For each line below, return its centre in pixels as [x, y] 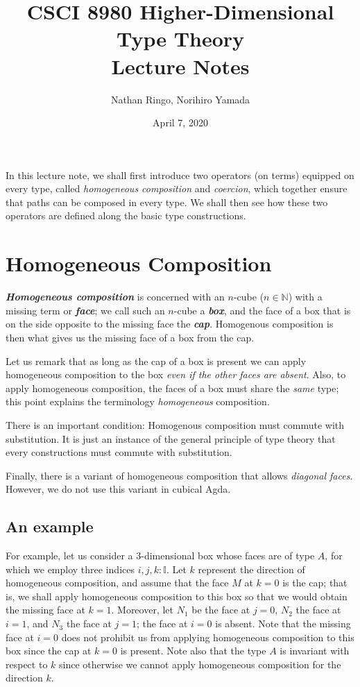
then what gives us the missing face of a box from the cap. [130, 337]
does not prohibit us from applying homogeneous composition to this [208, 637]
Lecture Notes [180, 66]
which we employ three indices [70, 569]
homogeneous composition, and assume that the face [117, 583]
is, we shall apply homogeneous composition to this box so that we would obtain [177, 596]
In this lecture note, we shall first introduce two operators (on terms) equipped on [180, 175]
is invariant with [315, 651]
